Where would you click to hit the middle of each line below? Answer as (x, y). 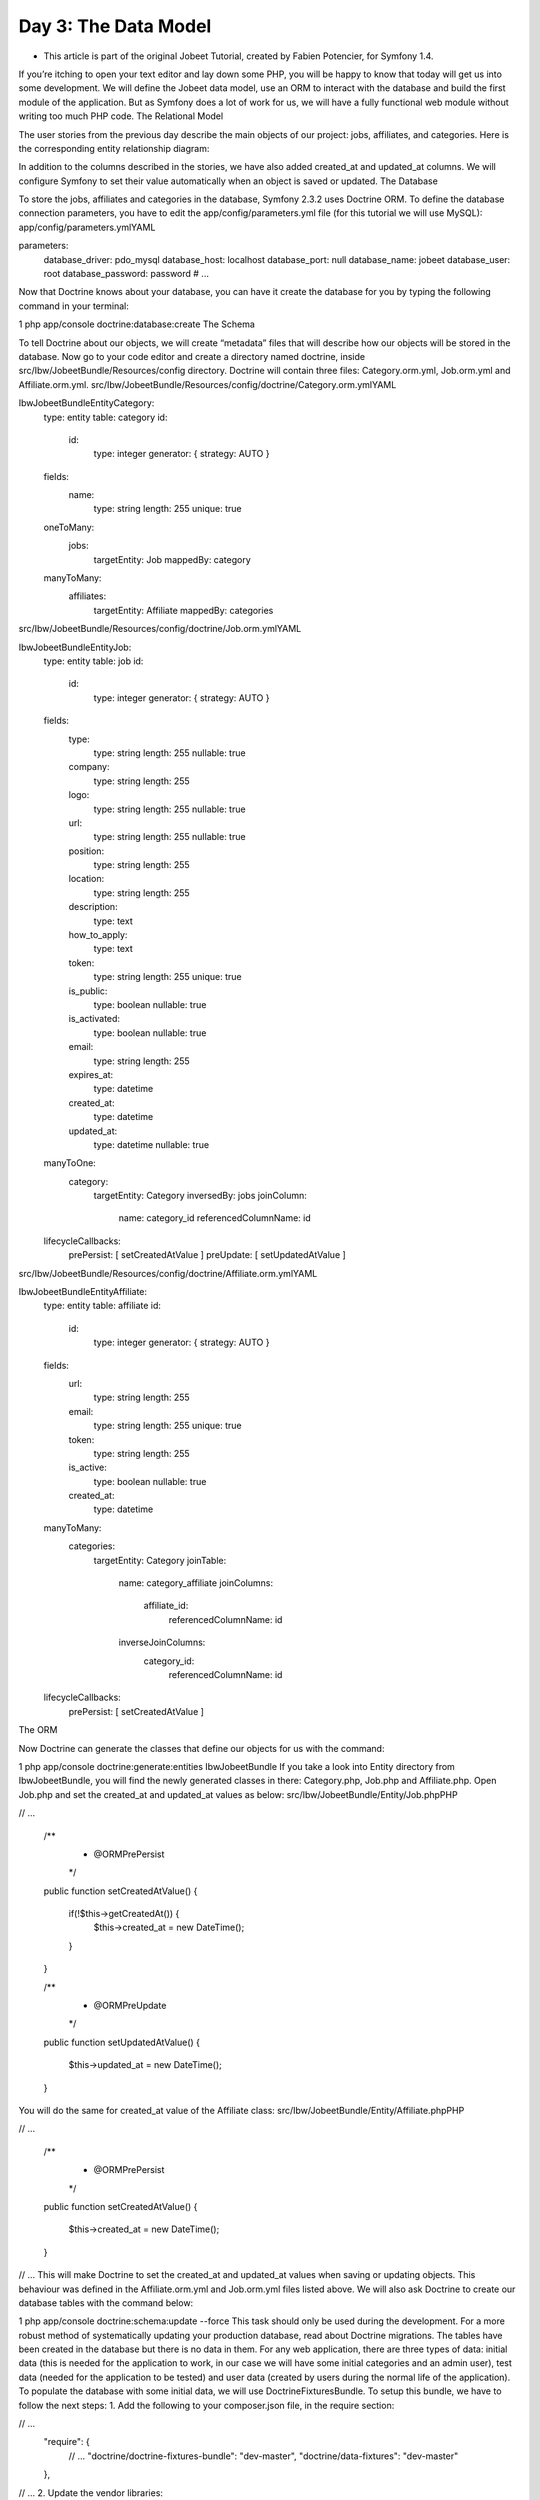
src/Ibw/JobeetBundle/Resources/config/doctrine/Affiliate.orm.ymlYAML (168, 1273)
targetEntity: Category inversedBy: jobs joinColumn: (200, 1196)
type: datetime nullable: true (151, 1144)
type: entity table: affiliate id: (102, 1306)
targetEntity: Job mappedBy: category (172, 559)
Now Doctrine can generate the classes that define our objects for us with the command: (201, 1748)
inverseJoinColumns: (162, 1642)
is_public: (88, 991)
